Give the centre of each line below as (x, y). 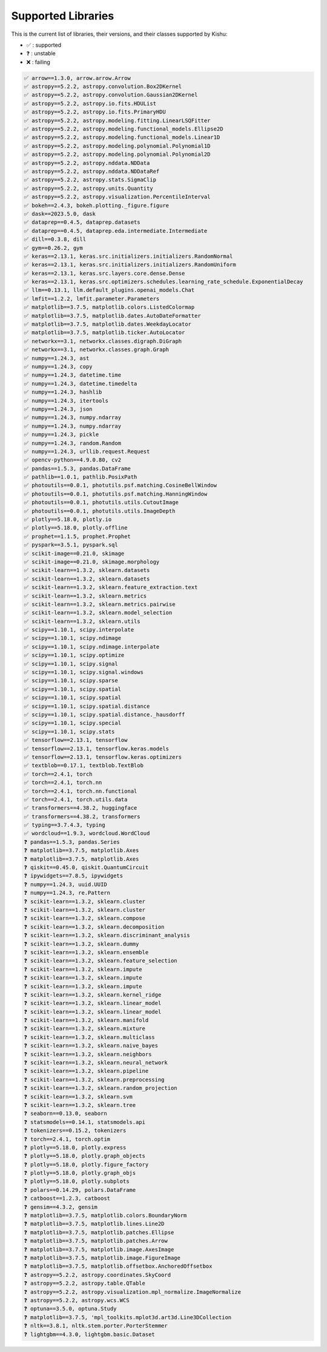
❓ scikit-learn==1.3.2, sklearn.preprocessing (94, 1079)
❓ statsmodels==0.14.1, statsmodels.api (84, 1122)
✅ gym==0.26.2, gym (53, 248)
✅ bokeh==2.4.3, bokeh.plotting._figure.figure (97, 205)
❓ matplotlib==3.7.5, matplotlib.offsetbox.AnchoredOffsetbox (118, 1266)
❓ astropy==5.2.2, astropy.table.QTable (84, 1283)
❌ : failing (38, 62)
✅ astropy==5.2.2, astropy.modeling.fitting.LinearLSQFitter (117, 120)
